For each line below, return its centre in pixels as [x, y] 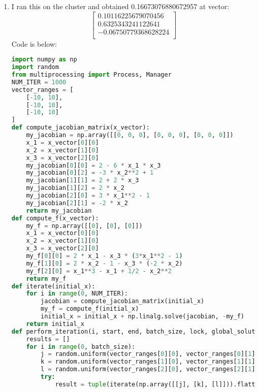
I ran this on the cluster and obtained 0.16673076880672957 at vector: [120, 6]
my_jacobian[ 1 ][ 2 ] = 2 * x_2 [75, 188]
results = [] [48, 339]
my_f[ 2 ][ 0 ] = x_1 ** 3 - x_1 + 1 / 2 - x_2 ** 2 [99, 271]
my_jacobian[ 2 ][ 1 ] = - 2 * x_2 [77, 203]
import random [35, 67]
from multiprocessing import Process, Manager [91, 75]
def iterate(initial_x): [53, 286]
